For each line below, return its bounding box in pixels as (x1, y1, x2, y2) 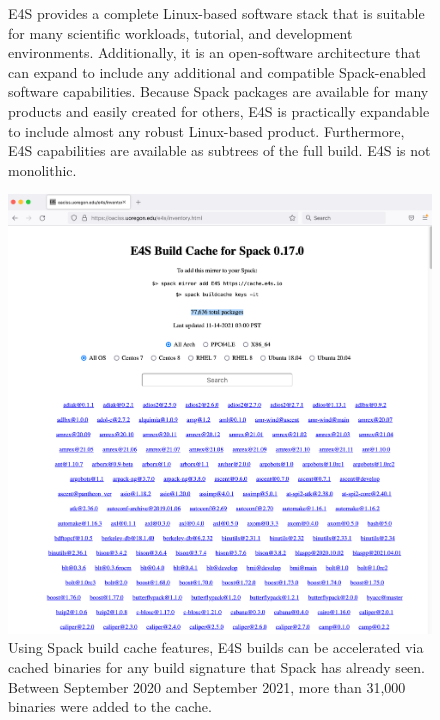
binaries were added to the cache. (8, 696, 212, 717)
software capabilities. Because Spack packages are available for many (8, 81, 429, 102)
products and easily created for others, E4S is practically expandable (8, 100, 430, 121)
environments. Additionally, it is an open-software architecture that (8, 42, 421, 63)
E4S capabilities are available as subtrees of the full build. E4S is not (8, 140, 431, 161)
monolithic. (8, 159, 77, 180)
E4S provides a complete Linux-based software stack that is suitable (8, 3, 425, 23)
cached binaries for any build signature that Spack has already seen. (8, 656, 425, 677)
